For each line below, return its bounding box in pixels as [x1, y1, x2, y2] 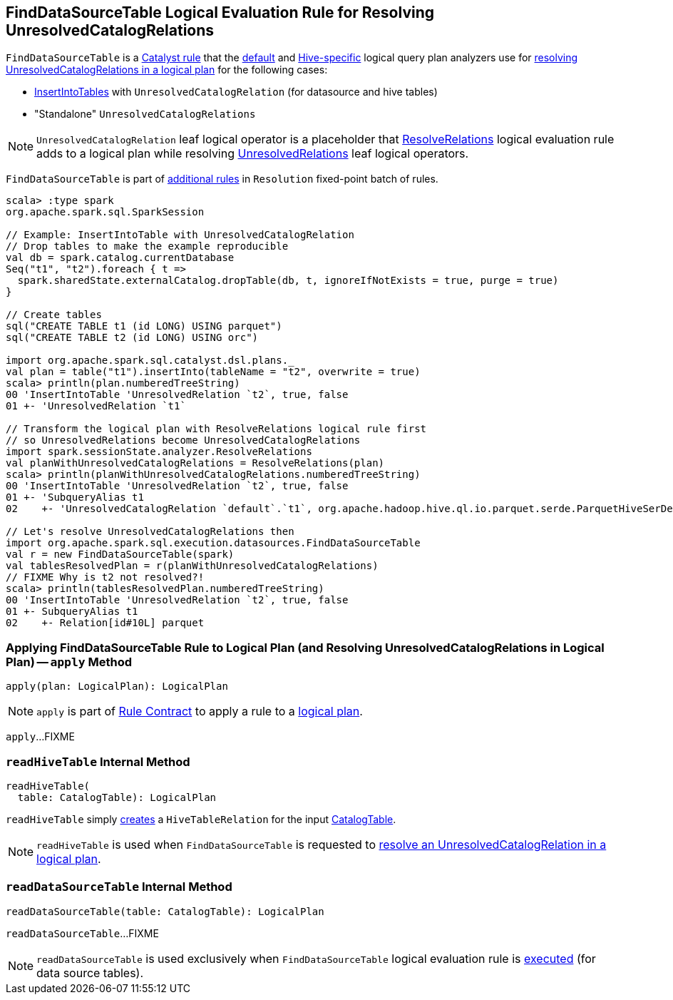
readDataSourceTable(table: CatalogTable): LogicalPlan [6, 905, 324, 917]
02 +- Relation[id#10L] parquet [6, 617, 205, 629]
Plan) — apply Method [6, 654, 133, 669]
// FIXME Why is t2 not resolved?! [6, 571, 205, 583]
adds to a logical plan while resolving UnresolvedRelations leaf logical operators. [36, 146, 469, 161]
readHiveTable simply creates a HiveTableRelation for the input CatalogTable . [6, 812, 396, 825]
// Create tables [6, 309, 102, 321]
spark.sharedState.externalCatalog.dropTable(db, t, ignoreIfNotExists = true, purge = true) [17, 275, 559, 287]
